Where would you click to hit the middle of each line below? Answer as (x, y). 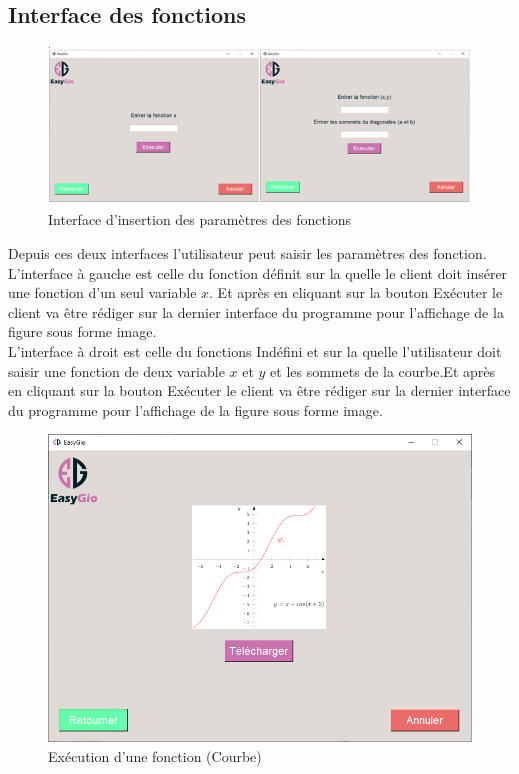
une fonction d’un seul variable (102, 292)
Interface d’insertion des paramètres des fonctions (200, 219)
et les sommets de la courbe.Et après (383, 370)
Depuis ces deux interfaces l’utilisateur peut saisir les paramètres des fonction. (247, 252)
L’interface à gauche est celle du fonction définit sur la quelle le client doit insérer (258, 272)
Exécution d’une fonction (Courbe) (155, 755)
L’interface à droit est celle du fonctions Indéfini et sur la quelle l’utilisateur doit (255, 350)
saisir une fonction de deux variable (116, 370)
